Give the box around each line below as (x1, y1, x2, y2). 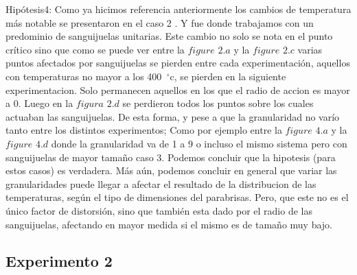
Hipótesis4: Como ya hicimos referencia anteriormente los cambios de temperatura (5, 2, 352, 16)
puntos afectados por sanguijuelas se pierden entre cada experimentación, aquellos (5, 56, 350, 70)
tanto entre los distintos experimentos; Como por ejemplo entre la (5, 123, 282, 137)
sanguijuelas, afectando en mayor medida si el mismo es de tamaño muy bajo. (5, 217, 332, 231)
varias (297, 42, 323, 56)
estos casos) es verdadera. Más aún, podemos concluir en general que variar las (5, 163, 337, 178)
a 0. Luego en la (5, 96, 73, 110)
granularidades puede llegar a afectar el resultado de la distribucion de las (5, 176, 316, 191)
